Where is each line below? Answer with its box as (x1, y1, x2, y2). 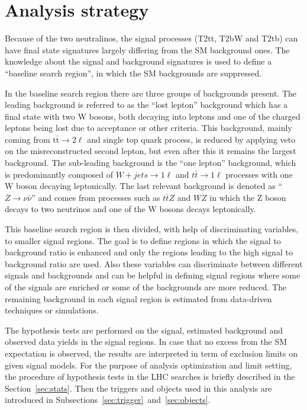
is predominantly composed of (5, 168, 113, 180)
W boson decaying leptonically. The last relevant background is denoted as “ (5, 180, 282, 192)
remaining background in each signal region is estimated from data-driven (5, 292, 272, 305)
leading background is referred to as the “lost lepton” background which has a (5, 98, 288, 111)
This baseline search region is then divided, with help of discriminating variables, (5, 223, 299, 235)
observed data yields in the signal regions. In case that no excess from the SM (5, 335, 287, 348)
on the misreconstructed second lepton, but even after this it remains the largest (5, 145, 296, 157)
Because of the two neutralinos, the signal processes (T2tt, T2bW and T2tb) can (5, 32, 298, 44)
